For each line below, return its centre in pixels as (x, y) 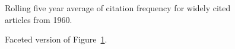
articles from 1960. (39, 19)
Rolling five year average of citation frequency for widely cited (118, 8)
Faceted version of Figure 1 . (56, 39)
